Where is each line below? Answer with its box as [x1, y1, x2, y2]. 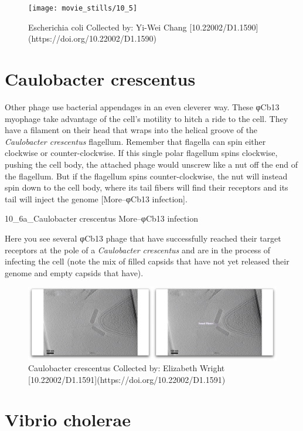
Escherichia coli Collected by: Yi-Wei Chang [28, 21, 187, 33]
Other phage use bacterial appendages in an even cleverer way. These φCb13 [5, 100, 280, 113]
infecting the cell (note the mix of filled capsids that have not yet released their [5, 255, 290, 267]
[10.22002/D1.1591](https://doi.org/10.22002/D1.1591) [28, 373, 226, 385]
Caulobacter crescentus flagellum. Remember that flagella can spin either [5, 135, 266, 147]
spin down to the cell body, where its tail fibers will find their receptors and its [5, 181, 288, 194]
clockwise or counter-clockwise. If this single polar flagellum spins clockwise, [5, 147, 278, 159]
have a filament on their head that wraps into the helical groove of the [5, 124, 258, 136]
